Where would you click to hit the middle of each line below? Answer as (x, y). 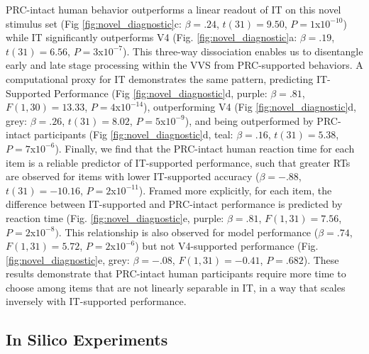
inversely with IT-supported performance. (96, 301)
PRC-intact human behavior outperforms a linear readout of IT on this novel (174, 9)
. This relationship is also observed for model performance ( (188, 232)
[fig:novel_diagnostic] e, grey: (68, 259)
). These (321, 259)
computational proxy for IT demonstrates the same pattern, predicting (160, 78)
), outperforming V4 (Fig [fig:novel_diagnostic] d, (250, 107)
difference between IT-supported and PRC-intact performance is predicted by (174, 204)
